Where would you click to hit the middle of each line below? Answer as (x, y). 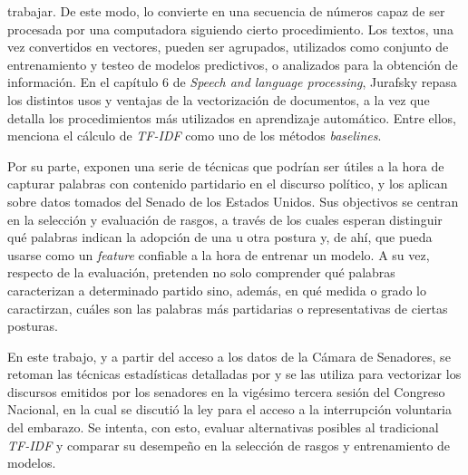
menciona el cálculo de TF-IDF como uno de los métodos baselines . (195, 136)
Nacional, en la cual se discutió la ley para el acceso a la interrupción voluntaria (229, 409)
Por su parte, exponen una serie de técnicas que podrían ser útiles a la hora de (226, 165)
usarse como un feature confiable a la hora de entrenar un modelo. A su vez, (219, 254)
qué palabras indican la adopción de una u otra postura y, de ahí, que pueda (220, 237)
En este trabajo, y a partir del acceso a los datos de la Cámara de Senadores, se (229, 356)
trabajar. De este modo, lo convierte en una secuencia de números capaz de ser (226, 11)
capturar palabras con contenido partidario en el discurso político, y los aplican (228, 184)
